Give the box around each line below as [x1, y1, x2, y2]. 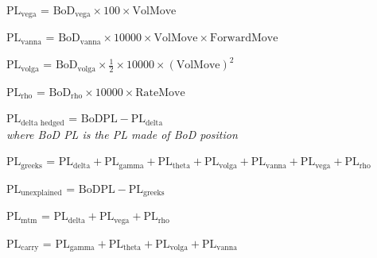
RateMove [135, 87, 185, 98]
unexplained [21, 189, 62, 198]
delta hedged [21, 118, 64, 127]
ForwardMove [209, 33, 278, 44]
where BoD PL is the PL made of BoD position [6, 125, 238, 142]
